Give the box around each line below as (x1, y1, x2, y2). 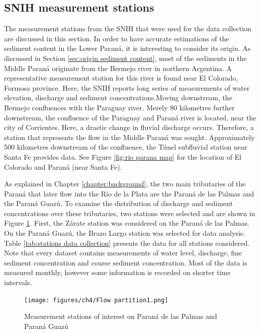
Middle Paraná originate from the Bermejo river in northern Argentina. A (4, 62, 232, 73)
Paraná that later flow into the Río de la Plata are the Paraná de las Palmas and (4, 188, 254, 198)
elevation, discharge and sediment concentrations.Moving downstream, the (4, 92, 232, 103)
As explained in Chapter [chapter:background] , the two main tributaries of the (4, 178, 246, 189)
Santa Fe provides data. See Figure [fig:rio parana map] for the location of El (4, 151, 241, 162)
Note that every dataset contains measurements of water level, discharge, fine (4, 247, 242, 258)
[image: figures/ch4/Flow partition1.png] (24, 296, 168, 304)
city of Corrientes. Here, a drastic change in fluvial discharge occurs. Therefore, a (4, 122, 254, 132)
